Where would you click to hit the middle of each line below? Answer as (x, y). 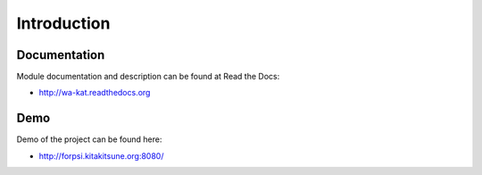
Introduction (63, 23)
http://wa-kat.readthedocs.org (95, 93)
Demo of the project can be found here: (89, 139)
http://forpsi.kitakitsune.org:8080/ (101, 155)
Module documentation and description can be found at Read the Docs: (148, 77)
